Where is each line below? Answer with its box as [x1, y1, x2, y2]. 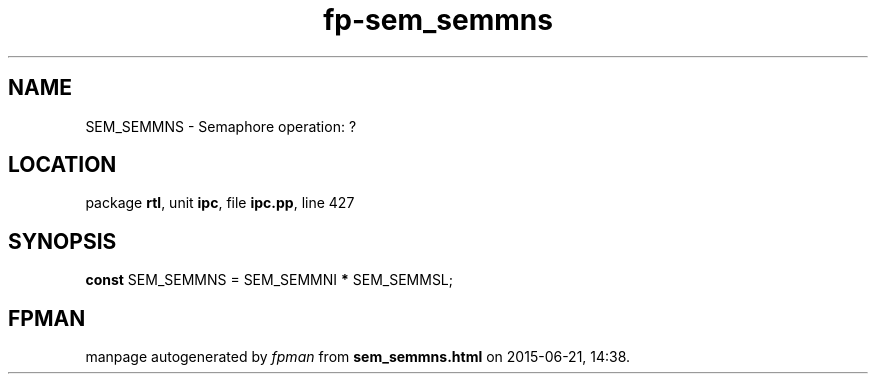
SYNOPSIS [8, 228, 117, 254]
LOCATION [8, 152, 117, 178]
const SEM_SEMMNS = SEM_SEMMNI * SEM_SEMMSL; [85, 271, 454, 289]
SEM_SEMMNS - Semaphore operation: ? [85, 117, 357, 135]
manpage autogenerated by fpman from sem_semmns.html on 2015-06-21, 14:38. [85, 348, 631, 366]
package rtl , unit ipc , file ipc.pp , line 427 [85, 194, 355, 212]
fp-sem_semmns [323, 3, 553, 37]
